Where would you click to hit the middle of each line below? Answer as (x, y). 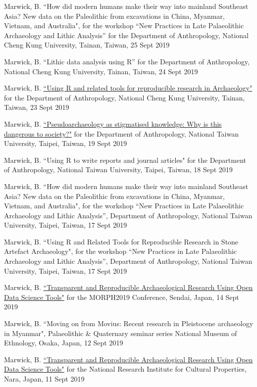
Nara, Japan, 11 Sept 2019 (44, 379)
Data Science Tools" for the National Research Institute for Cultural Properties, (125, 369)
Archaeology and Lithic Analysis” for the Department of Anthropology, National (126, 35)
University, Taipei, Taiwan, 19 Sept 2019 (66, 143)
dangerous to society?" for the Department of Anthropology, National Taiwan (122, 133)
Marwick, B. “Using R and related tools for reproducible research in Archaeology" (128, 88)
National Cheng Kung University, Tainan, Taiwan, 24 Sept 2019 (101, 71)
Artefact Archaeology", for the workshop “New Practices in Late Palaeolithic (121, 251)
